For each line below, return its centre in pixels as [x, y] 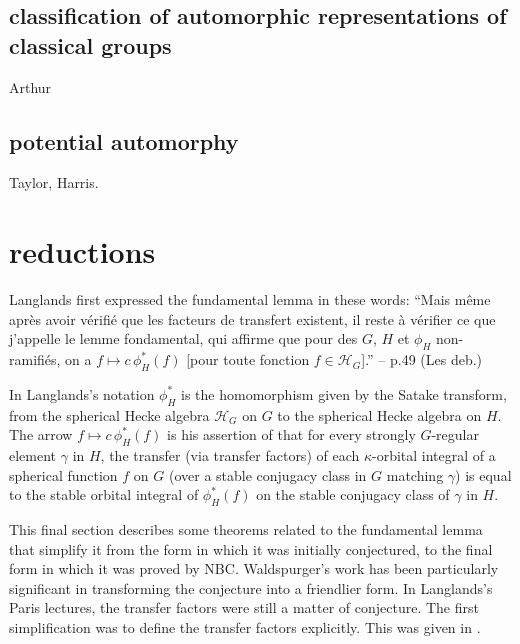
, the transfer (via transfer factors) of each [230, 455]
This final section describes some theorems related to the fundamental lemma [246, 529]
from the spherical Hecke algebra [109, 414]
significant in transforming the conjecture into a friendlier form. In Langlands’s [251, 587]
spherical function [63, 474]
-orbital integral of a [434, 455]
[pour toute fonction [248, 359]
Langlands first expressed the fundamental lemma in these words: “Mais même [250, 299]
